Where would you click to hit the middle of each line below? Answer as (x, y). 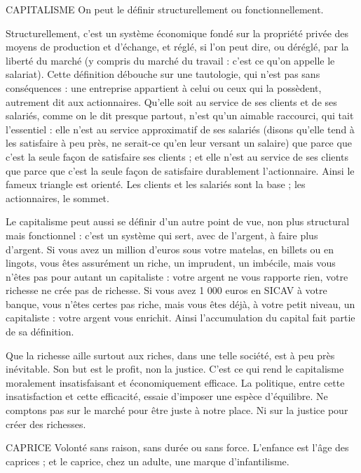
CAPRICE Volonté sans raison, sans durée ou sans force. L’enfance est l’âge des (177, 447)
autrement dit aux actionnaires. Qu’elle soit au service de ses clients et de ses (171, 101)
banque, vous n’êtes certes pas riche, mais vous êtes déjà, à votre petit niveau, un (180, 304)
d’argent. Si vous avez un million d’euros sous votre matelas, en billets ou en (170, 249)
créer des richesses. (46, 424)
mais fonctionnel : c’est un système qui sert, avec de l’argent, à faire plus (162, 235)
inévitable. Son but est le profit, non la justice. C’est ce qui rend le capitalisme (175, 369)
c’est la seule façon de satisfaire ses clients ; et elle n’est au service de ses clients (177, 156)
